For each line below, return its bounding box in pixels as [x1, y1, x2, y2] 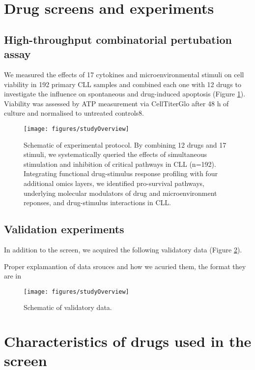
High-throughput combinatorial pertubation [4, 31, 232, 47]
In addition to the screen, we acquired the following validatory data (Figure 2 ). [4, 244, 242, 254]
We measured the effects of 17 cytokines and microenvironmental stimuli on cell [4, 69, 244, 79]
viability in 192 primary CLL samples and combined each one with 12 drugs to [4, 79, 241, 89]
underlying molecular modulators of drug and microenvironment [24, 187, 217, 198]
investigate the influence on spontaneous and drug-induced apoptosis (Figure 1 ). [4, 89, 246, 99]
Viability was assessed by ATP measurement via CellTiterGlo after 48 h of [4, 98, 229, 108]
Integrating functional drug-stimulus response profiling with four [24, 168, 218, 179]
